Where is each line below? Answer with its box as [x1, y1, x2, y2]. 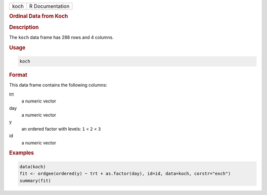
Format [9, 72, 27, 79]
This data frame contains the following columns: [9, 82, 107, 88]
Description [9, 24, 39, 31]
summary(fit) [19, 178, 51, 183]
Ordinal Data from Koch [9, 13, 68, 20]
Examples [9, 149, 34, 156]
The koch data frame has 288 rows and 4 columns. [9, 34, 114, 40]
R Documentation [29, 3, 70, 9]
